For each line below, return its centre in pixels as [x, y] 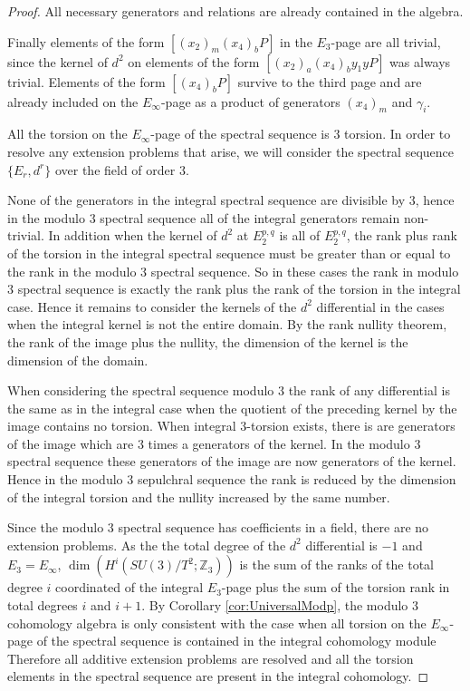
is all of [300, 235]
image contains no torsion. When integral [122, 426]
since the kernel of [58, 61]
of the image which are [71, 443]
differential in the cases [380, 306]
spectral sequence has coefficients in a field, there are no [273, 527]
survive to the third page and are [330, 81]
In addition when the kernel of [133, 235]
